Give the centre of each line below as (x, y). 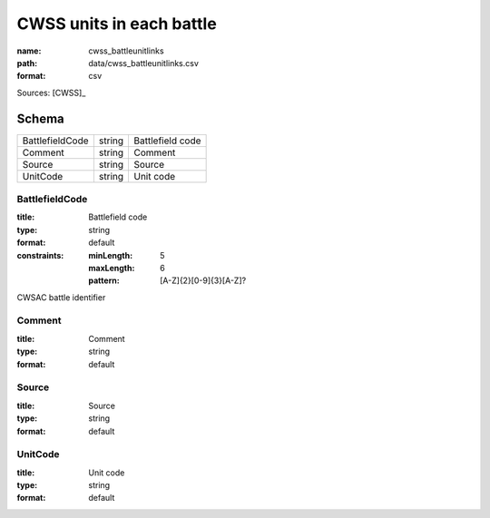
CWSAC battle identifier (61, 297)
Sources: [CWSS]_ (51, 93)
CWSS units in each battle (117, 24)
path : (27, 63)
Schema (41, 118)
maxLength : (112, 268)
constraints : (40, 255)
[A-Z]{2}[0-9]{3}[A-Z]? (203, 280)
